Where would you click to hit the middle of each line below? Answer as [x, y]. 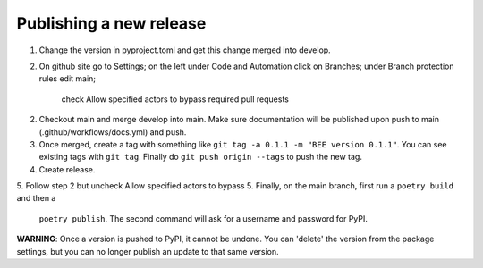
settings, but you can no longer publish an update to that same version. [148, 251]
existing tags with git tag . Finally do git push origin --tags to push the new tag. [200, 157]
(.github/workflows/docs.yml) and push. [113, 132]
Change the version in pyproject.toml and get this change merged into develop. [185, 50]
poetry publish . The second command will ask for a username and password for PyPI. [203, 218]
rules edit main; [68, 79]
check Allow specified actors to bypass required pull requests [175, 99]
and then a [36, 198]
